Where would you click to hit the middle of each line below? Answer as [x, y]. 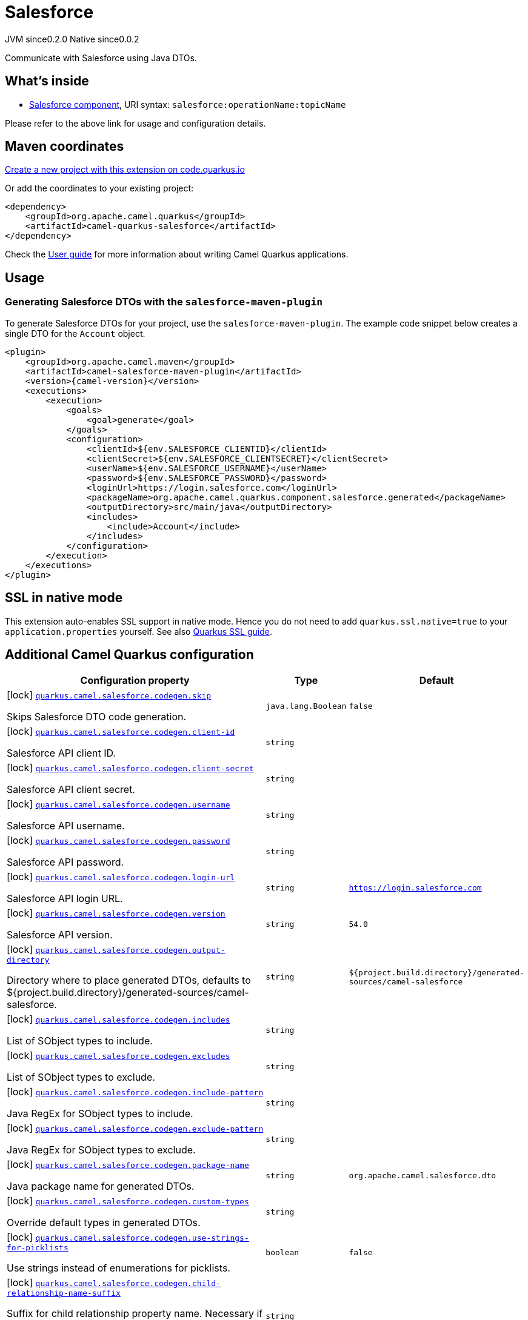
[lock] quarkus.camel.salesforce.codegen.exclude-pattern [135, 1128]
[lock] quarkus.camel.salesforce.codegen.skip [109, 695]
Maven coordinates [65, 147]
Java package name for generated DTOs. [101, 1186]
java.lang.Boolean [306, 706]
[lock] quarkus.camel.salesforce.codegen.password [119, 841]
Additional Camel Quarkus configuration [129, 654]
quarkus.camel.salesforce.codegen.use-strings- [142, 1238]
